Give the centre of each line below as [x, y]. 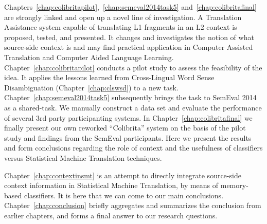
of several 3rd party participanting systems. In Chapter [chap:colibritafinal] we [128, 117]
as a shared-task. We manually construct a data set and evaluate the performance [133, 107]
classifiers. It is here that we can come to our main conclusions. [124, 195]
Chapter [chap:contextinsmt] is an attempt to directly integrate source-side [123, 175]
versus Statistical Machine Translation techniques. [83, 157]
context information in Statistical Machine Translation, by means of [111, 185]
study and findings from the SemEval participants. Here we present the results [128, 137]
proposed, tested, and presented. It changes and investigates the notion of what [129, 37]
